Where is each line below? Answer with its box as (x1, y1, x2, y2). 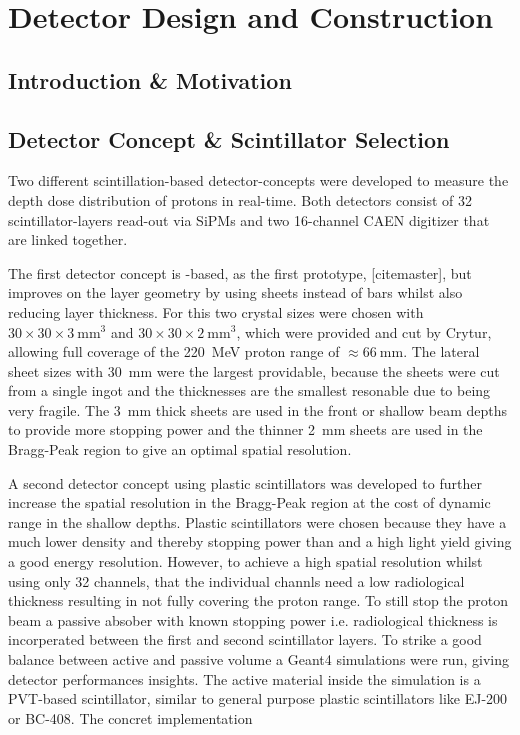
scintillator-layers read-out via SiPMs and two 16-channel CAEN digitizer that (8, 209, 490, 230)
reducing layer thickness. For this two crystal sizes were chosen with (8, 301, 424, 322)
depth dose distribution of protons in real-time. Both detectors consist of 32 (8, 189, 472, 210)
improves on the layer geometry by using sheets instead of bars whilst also (8, 282, 463, 303)
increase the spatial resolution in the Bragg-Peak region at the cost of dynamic (8, 492, 491, 513)
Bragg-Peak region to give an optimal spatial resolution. (8, 439, 352, 460)
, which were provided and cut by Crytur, (236, 321, 492, 342)
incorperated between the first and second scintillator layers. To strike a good (8, 629, 482, 650)
